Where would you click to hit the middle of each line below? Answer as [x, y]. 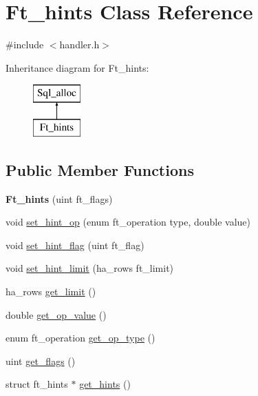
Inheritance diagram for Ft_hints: [77, 67]
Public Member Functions [100, 169]
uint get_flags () [41, 360]
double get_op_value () [56, 314]
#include [25, 44]
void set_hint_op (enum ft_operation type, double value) [128, 222]
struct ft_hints [37, 384]
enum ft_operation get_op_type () [80, 338]
